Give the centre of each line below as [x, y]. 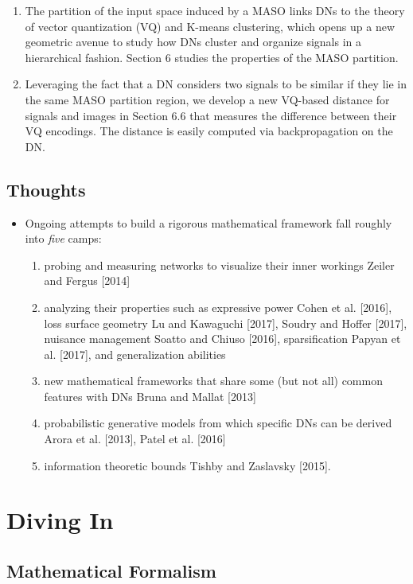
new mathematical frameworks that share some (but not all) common [213, 381]
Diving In [60, 520]
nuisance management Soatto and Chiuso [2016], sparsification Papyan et [222, 339]
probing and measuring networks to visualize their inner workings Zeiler [219, 265]
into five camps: [63, 238]
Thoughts [46, 189]
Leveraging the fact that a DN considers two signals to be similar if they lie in [216, 84]
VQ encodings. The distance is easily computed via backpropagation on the [209, 131]
